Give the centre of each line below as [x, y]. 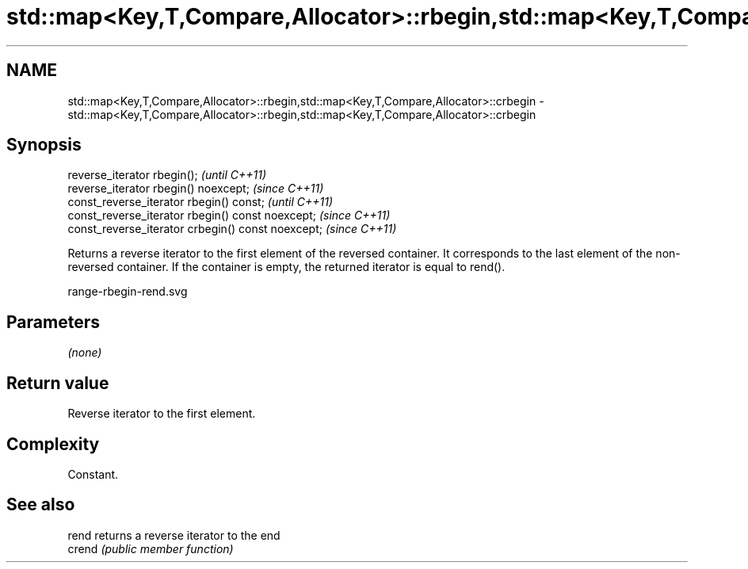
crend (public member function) [151, 548]
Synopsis [44, 145]
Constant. [93, 474]
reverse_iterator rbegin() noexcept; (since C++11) [196, 189]
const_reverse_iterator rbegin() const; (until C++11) [200, 202]
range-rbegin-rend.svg [128, 292]
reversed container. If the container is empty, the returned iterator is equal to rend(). [286, 267]
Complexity [53, 444]
